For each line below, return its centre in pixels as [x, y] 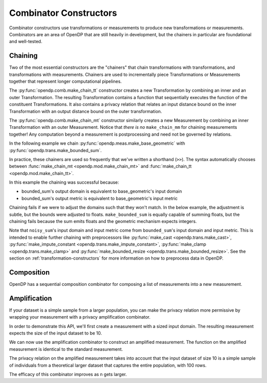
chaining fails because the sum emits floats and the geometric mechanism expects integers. [103, 221]
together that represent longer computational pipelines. [66, 81]
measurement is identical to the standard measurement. [66, 349]
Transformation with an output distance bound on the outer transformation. [86, 111]
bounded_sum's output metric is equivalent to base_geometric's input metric [100, 198]
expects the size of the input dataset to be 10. [56, 333]
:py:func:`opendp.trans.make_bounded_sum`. [55, 150]
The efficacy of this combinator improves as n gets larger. [68, 374]
